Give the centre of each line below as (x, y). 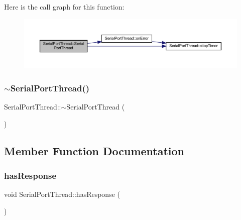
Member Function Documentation (94, 150)
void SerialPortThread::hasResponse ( (62, 194)
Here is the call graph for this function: (64, 7)
